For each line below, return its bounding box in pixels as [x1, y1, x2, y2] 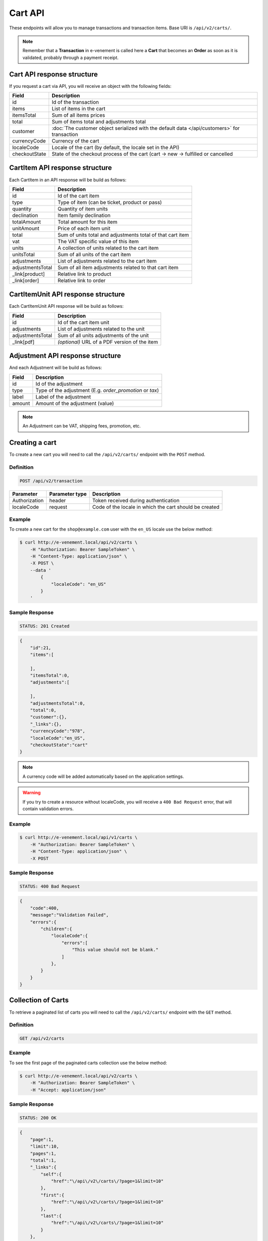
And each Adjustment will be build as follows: [9, 365, 102, 371]
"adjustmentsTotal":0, [30, 700, 85, 706]
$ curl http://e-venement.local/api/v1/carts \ [19, 834, 137, 840]
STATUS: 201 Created [19, 623, 69, 629]
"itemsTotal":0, [30, 673, 69, 679]
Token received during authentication [92, 497, 180, 504]
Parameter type [49, 490, 87, 497]
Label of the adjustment [35, 393, 91, 400]
